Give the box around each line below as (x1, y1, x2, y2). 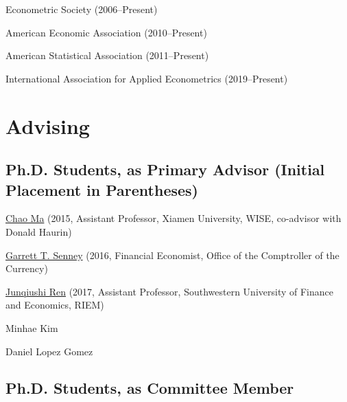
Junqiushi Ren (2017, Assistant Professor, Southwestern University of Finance (5, 284, 333, 298)
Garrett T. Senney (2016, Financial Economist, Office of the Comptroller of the (5, 247, 339, 262)
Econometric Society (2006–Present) (5, 2, 158, 16)
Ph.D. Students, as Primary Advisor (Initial (5, 159, 325, 180)
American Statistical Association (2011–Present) (5, 48, 209, 63)
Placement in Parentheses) (5, 179, 198, 200)
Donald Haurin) (5, 224, 72, 238)
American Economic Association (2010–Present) (5, 25, 207, 39)
